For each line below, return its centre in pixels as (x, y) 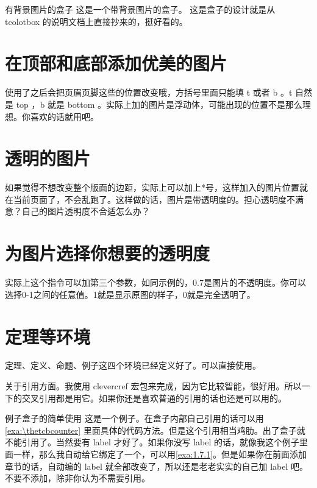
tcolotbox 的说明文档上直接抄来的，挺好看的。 (96, 21)
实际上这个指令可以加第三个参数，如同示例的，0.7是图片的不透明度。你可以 (155, 282)
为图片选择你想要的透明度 (108, 253)
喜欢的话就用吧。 (64, 116)
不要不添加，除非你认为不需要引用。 (77, 478)
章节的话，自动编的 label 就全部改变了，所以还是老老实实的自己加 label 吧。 (156, 466)
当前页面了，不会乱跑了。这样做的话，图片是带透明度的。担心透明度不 (154, 199)
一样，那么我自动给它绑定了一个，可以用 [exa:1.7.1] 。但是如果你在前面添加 (160, 454)
